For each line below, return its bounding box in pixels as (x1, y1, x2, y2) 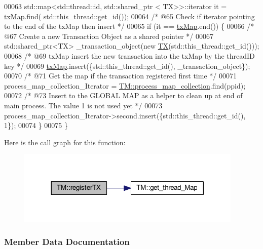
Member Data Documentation (4, 235, 130, 248)
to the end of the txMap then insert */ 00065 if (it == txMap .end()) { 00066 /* (4, 21, 254, 31)
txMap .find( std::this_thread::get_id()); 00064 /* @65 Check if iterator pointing (4, 11, 255, 21)
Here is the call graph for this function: (4, 137, 126, 147)
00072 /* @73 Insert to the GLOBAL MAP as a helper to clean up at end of (4, 90, 243, 101)
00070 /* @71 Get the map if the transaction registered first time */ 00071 (4, 70, 237, 81)
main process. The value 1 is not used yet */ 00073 (4, 100, 163, 110)
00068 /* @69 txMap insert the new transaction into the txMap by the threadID (4, 50, 255, 61)
